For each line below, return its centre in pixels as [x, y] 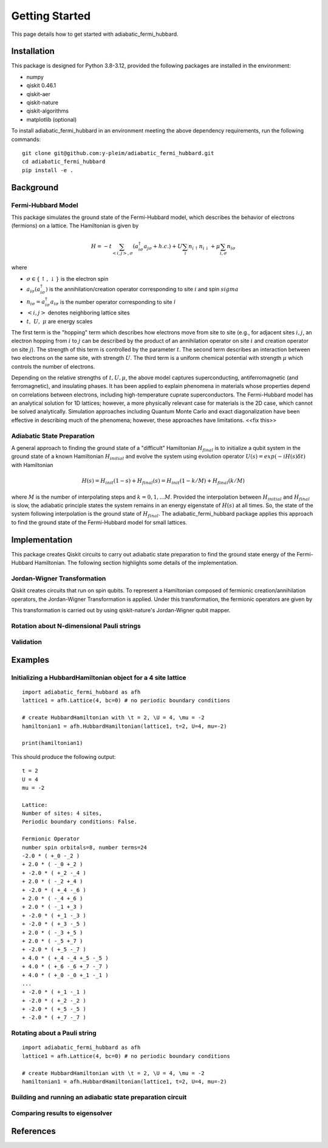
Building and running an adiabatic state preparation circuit [99, 1097]
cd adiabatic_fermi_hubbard [64, 162]
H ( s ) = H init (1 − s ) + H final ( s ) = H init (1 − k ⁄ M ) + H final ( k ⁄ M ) [163, 482]
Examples [30, 660]
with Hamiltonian [32, 465]
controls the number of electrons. [53, 366]
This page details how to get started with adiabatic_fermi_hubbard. [95, 34]
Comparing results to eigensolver [62, 1113]
